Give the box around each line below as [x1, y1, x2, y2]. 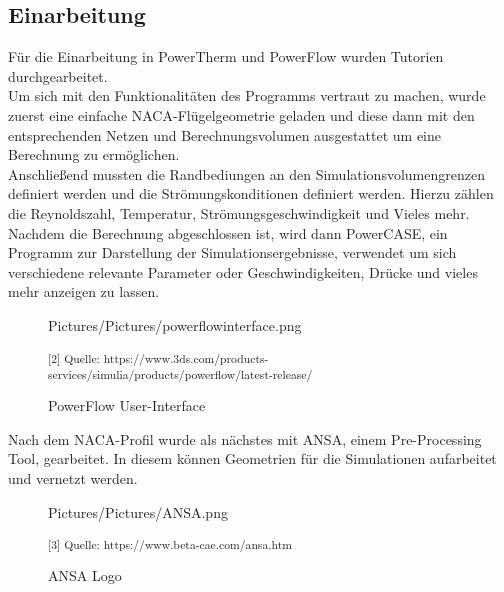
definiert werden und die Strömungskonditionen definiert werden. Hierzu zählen [8, 183, 494, 204]
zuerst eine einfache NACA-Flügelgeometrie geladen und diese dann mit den [8, 104, 475, 125]
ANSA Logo [48, 565, 122, 586]
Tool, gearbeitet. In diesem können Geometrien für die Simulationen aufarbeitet [8, 448, 497, 469]
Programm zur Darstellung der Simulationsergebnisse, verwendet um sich [8, 242, 457, 263]
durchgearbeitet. [8, 65, 108, 86]
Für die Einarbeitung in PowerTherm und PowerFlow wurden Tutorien [8, 46, 444, 67]
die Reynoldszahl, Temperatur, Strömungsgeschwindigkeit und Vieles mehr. [8, 202, 470, 223]
